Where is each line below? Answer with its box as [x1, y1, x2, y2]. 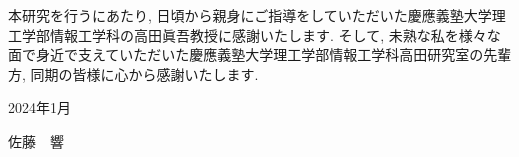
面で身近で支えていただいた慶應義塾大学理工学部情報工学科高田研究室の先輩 [8, 44, 512, 65]
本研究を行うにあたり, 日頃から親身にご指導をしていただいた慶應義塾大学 [8, 5, 492, 25]
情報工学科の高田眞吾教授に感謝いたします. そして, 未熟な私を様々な [49, 24, 501, 45]
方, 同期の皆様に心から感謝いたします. [8, 63, 259, 84]
